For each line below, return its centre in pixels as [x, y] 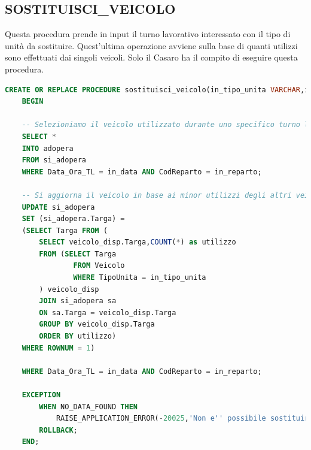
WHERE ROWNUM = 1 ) [58, 348]
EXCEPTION [41, 395]
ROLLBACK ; [58, 430]
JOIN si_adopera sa [78, 301]
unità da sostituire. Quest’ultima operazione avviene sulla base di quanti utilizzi [151, 45]
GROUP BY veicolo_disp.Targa [97, 324]
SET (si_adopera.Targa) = [73, 219]
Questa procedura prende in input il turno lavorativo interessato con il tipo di [148, 34]
